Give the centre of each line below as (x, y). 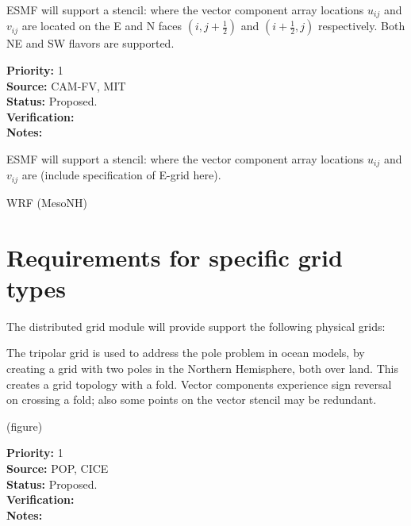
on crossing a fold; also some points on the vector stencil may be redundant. (192, 399)
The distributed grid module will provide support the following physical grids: (196, 326)
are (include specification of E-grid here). (121, 175)
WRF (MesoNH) (47, 202)
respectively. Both (361, 26)
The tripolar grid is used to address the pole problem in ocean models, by (186, 353)
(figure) (25, 426)
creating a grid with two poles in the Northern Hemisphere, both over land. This (202, 369)
